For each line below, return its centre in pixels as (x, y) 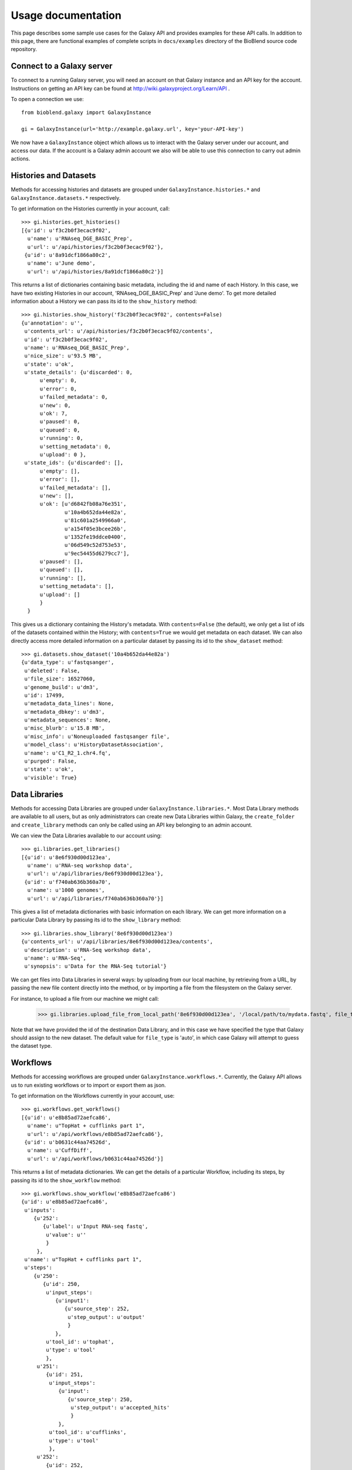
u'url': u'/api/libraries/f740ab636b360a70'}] (95, 898)
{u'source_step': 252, (97, 1309)
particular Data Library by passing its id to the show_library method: (96, 920)
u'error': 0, (58, 389)
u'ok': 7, (54, 414)
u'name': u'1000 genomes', (66, 890)
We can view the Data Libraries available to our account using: (86, 836)
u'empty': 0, (58, 380)
